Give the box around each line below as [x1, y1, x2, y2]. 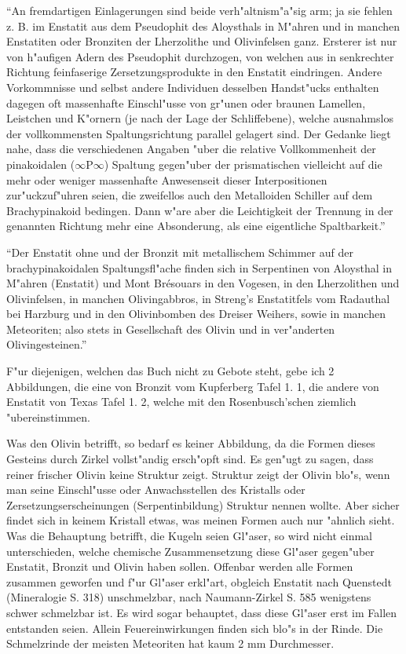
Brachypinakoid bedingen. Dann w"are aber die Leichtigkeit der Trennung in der [6, 202, 393, 218]
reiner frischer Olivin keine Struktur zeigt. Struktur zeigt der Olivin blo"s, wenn [6, 466, 390, 482]
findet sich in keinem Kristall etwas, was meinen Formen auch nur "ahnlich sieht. [6, 512, 395, 528]
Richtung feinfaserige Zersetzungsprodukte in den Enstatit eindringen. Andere [6, 64, 382, 80]
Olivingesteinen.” [6, 336, 87, 353]
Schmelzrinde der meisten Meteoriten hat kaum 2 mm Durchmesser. [6, 635, 335, 652]
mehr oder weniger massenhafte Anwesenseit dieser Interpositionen [6, 171, 327, 188]
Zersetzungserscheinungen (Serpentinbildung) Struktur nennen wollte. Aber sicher [6, 496, 400, 513]
